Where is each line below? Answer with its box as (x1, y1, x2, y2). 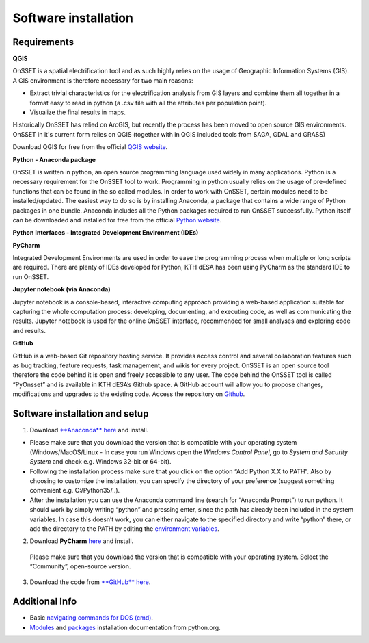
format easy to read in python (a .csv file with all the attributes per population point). (29, 99, 267, 107)
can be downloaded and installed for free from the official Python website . (12, 215, 222, 224)
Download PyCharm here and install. (29, 537, 134, 545)
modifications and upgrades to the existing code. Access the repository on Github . (12, 390, 245, 398)
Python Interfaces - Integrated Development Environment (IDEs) (12, 228, 199, 237)
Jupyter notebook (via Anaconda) (12, 285, 111, 293)
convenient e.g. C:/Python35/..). (29, 486, 120, 495)
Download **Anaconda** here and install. (29, 426, 149, 434)
